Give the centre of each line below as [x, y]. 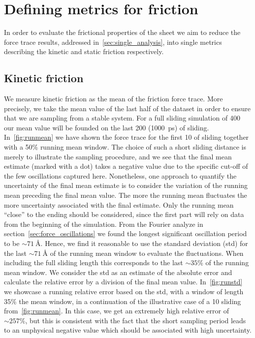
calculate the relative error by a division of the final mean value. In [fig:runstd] [123, 282]
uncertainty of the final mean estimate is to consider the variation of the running [126, 185]
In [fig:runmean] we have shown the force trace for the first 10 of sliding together [127, 137]
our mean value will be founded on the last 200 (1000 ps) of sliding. [107, 127]
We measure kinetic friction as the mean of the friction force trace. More [113, 99]
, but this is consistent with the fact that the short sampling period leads [136, 320]
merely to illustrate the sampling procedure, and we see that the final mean [118, 156]
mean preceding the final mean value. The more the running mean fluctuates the [126, 195]
